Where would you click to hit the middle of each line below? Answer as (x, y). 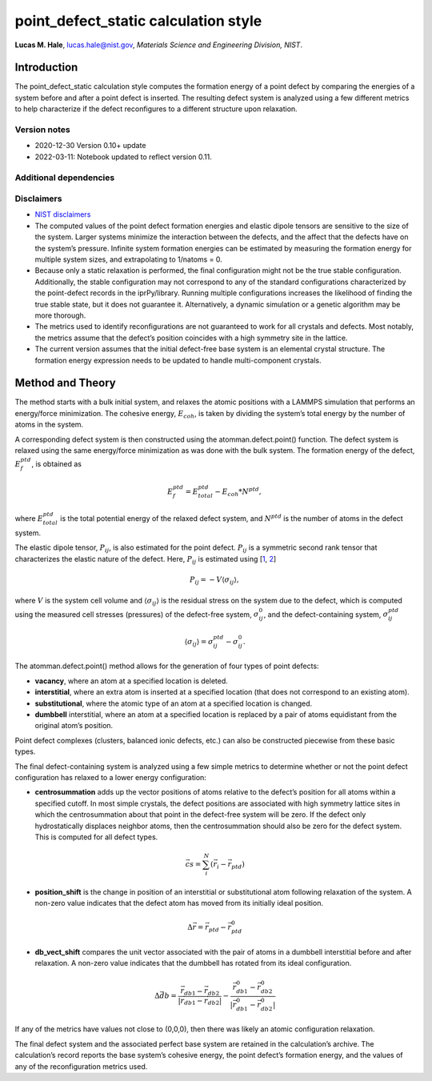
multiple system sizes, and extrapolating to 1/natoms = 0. (129, 259)
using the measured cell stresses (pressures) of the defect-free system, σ (137, 614)
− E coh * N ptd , (238, 491)
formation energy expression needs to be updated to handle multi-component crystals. (178, 360)
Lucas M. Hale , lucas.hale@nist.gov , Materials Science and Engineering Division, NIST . (159, 45)
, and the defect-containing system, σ (326, 614)
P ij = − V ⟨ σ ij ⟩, (214, 580)
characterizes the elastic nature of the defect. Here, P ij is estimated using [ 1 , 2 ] (146, 560)
